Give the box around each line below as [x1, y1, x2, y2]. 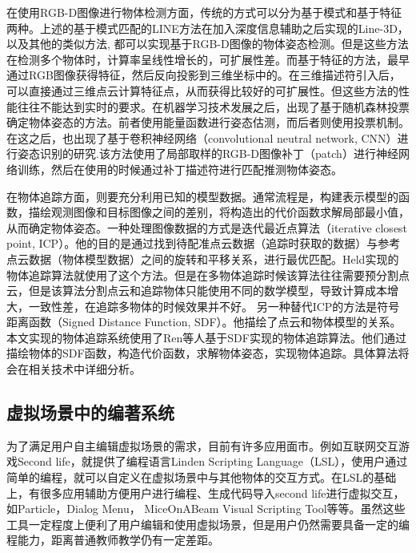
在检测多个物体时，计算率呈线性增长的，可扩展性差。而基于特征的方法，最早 [6, 50, 410, 67]
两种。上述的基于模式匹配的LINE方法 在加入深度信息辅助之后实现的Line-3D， [6, 19, 409, 36]
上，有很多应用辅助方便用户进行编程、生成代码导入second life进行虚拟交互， [6, 484, 405, 501]
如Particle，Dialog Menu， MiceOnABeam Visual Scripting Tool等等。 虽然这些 [6, 500, 406, 517]
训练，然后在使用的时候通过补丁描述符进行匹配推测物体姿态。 [17, 160, 342, 177]
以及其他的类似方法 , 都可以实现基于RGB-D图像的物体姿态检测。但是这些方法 [6, 35, 409, 52]
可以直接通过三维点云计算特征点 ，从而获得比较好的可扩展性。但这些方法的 [6, 82, 398, 99]
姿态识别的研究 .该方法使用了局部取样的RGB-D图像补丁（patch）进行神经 [17, 145, 398, 162]
